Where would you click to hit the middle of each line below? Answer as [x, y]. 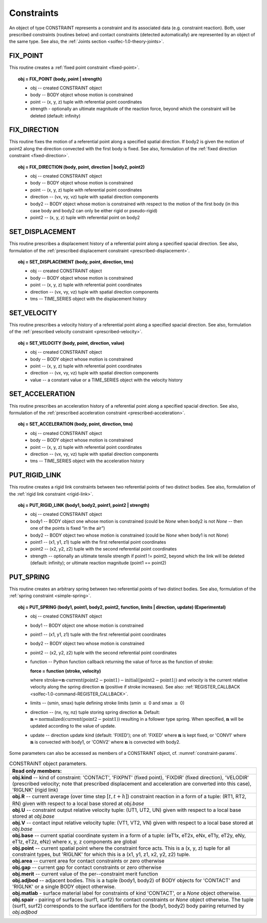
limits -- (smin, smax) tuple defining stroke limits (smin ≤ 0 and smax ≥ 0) [108, 703]
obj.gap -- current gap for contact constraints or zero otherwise [87, 867]
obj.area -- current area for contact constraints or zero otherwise [88, 861]
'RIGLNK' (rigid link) [35, 790]
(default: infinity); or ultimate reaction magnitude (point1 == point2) [98, 563]
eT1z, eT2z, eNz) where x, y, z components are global [74, 842]
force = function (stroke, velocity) [66, 671]
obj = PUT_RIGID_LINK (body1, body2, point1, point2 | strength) [84, 505]
